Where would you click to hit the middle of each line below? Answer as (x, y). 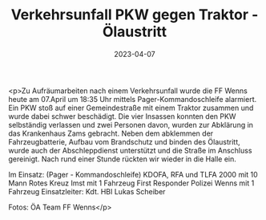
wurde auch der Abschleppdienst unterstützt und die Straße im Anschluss (130, 150)
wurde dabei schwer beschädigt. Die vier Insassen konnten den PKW (122, 116)
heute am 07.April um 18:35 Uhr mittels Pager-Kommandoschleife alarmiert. (133, 99)
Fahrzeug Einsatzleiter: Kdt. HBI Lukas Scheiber (87, 191)
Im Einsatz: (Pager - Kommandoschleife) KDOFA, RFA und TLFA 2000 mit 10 (133, 174)
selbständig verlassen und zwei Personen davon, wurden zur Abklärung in (131, 124)
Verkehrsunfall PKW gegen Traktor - (135, 15)
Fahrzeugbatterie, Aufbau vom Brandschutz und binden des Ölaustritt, (124, 141)
